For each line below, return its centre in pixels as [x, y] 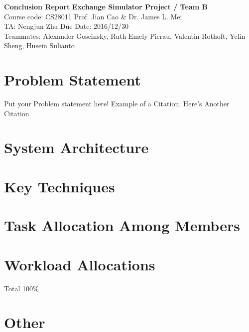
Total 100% [21, 288]
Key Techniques [60, 186]
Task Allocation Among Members [122, 225]
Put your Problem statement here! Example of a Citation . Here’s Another [117, 104]
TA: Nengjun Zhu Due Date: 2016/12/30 [66, 26]
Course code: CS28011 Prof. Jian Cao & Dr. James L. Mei [93, 16]
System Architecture [76, 147]
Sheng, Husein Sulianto [39, 45]
